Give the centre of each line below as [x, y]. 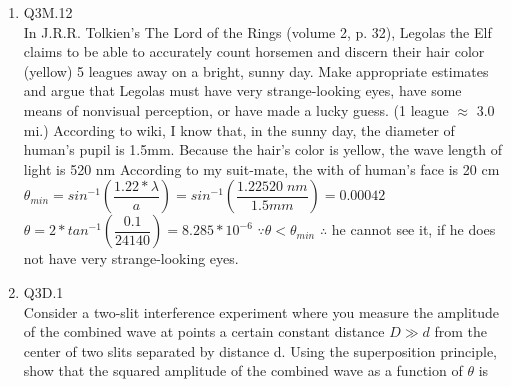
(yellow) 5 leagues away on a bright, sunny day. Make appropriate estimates [256, 70]
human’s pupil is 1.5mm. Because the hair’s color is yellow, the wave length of [262, 149]
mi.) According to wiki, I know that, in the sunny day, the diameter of [239, 129]
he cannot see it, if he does [413, 229]
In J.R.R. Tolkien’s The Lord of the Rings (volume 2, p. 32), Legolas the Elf [257, 31]
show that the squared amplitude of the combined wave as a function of [243, 370]
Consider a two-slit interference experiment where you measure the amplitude [261, 311]
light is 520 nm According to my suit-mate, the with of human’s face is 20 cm [261, 168]
